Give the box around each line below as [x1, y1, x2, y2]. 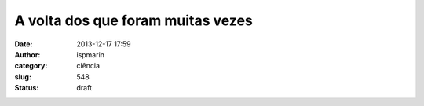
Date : [14, 39, 33, 49]
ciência [76, 61, 101, 71]
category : [14, 61, 48, 71]
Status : [14, 83, 39, 93]
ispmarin [76, 49, 105, 59]
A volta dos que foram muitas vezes [14, 12, 253, 29]
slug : [14, 71, 31, 82]
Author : [14, 49, 41, 59]
